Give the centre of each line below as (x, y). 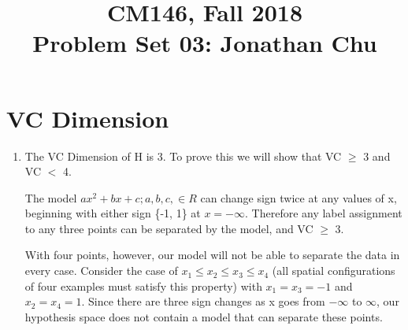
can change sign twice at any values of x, (299, 197)
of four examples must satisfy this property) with (143, 286)
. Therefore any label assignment (324, 213)
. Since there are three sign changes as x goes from (203, 301)
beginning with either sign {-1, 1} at (113, 213)
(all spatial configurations (334, 271)
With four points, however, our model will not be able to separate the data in (212, 255)
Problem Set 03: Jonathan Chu (205, 43)
